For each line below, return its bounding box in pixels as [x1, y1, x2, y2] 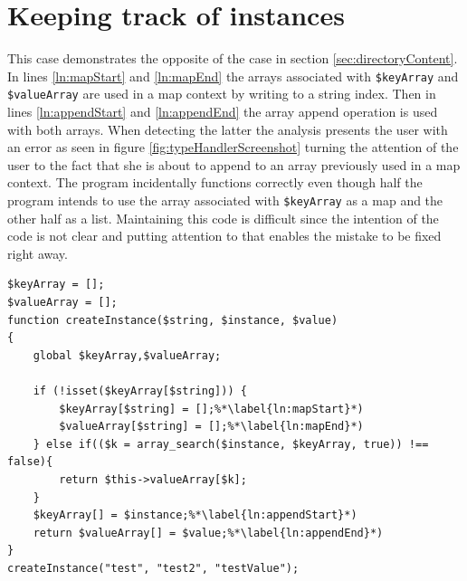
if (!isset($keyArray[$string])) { [33, 385, 247, 397]
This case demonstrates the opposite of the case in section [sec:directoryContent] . [7, 49, 458, 68]
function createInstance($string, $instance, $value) [7, 313, 338, 327]
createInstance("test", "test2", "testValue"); [7, 561, 300, 575]
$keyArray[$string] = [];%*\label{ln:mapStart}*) [59, 402, 364, 415]
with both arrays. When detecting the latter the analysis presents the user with [7, 119, 448, 138]
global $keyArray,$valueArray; [33, 348, 222, 362]
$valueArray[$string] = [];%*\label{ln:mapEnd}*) [59, 420, 364, 433]
